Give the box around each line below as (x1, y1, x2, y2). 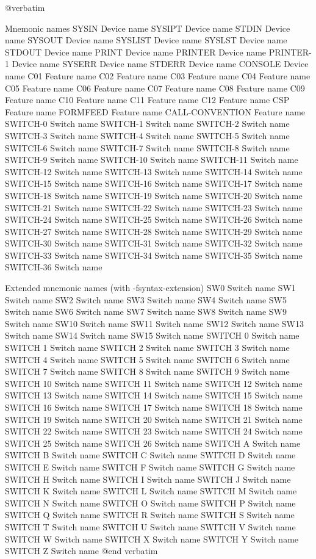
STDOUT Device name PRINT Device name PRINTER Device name (5, 45, 267, 58)
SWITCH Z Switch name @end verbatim (5, 544, 158, 557)
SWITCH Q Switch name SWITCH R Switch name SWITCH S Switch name (5, 508, 295, 521)
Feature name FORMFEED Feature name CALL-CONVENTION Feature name (5, 105, 306, 118)
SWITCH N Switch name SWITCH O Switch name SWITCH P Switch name (5, 496, 296, 509)
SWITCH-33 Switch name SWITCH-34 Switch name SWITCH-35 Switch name (5, 248, 303, 261)
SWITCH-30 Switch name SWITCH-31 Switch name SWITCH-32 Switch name (5, 237, 303, 250)
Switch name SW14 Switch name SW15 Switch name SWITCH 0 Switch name (5, 329, 300, 342)
